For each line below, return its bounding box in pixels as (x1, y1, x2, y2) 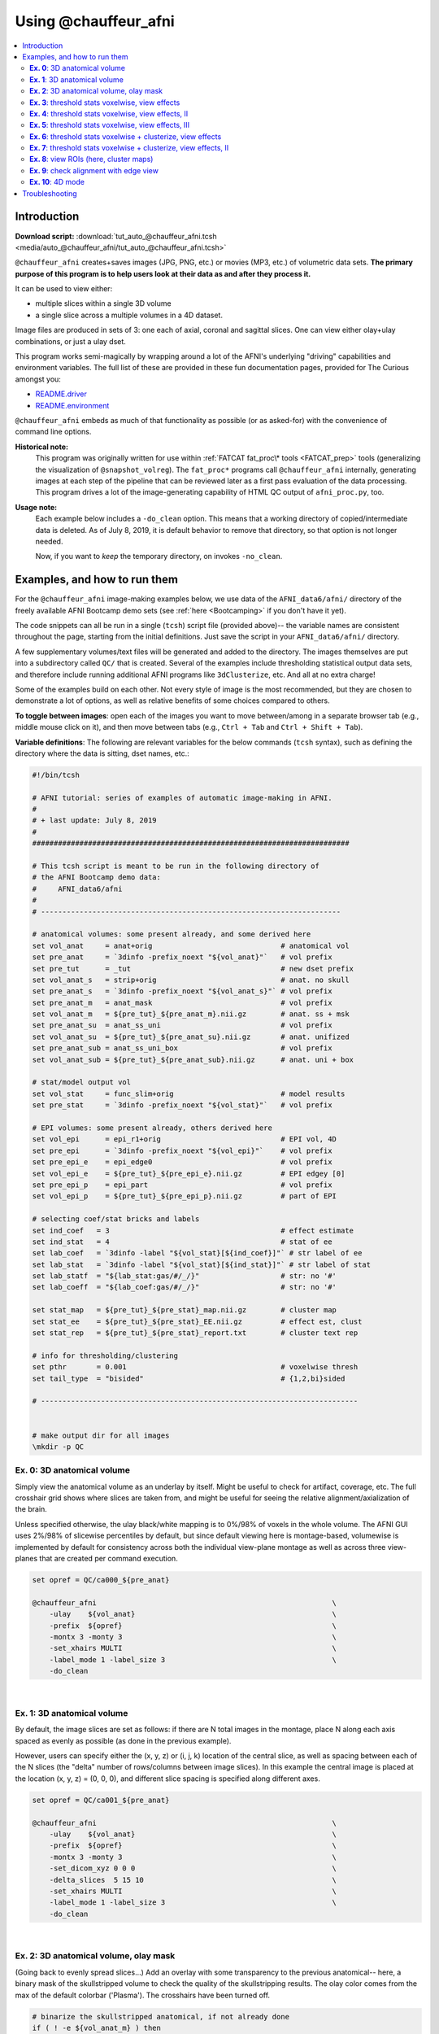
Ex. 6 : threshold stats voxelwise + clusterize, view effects (29, 131, 222, 142)
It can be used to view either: (15, 284, 113, 294)
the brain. (15, 1504, 48, 1514)
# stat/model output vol (32, 1078, 132, 1087)
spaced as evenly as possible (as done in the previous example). (15, 1735, 232, 1745)
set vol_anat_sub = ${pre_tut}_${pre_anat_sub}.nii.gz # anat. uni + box (32, 1054, 354, 1064)
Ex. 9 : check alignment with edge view (29, 165, 159, 175)
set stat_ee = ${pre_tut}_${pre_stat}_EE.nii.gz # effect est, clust (32, 1316, 363, 1326)
